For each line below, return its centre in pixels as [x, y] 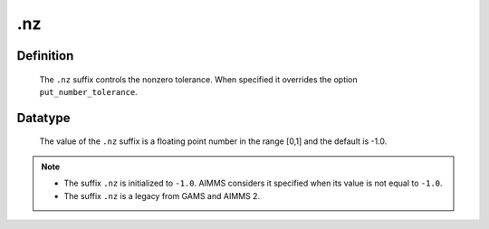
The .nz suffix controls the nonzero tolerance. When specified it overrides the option [198, 79]
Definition [45, 56]
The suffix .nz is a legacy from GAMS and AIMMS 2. [162, 196]
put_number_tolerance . [88, 91]
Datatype [43, 118]
